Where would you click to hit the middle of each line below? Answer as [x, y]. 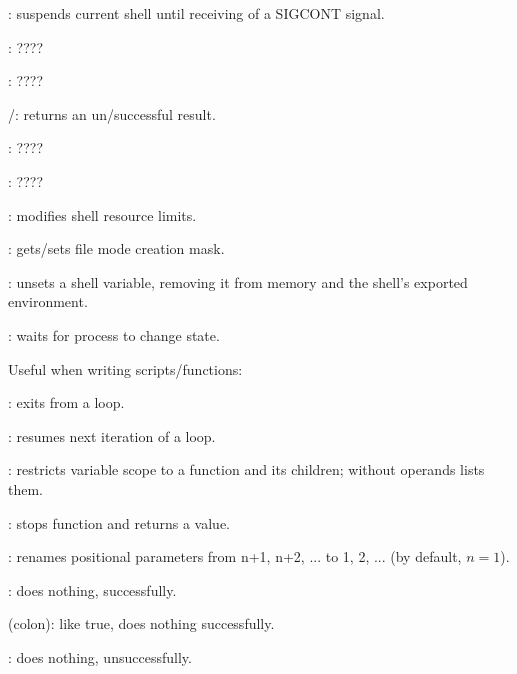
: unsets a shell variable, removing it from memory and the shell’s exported [238, 281]
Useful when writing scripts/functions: [125, 368]
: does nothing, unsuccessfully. [100, 656]
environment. [48, 301]
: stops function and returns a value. [119, 522]
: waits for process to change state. [114, 334]
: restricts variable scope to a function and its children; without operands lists [246, 469]
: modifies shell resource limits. [102, 214]
